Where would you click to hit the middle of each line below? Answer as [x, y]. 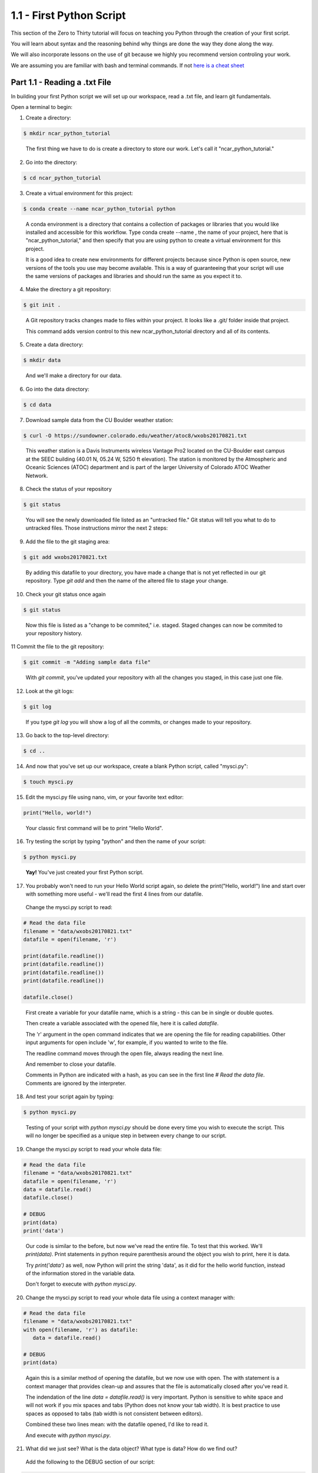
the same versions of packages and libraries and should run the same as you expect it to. [134, 276]
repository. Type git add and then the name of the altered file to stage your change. [127, 581]
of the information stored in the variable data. [80, 1273]
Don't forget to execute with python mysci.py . [81, 1284]
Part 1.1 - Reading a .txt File [61, 82]
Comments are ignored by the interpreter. [76, 1083]
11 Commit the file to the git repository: [57, 647]
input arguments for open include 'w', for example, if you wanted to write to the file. [127, 1042]
